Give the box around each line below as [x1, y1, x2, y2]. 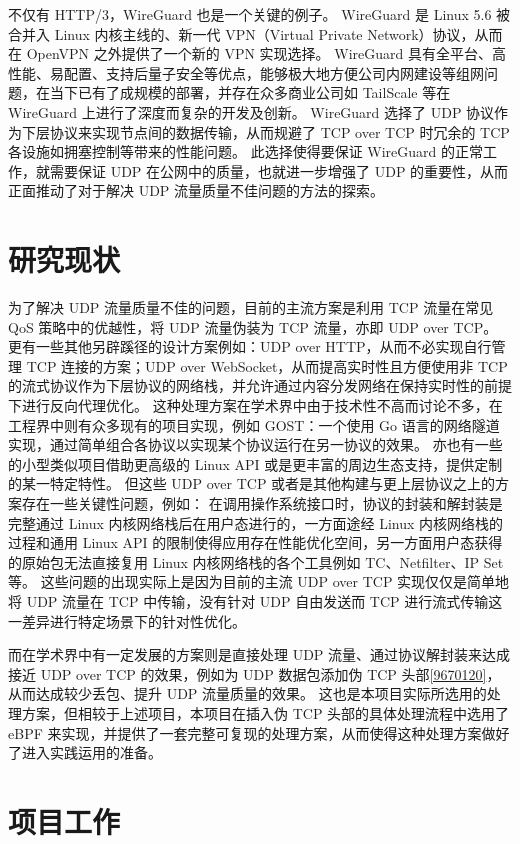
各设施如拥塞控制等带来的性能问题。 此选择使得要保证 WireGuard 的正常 [8, 141, 484, 162]
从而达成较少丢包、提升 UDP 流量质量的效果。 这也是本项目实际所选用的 [8, 683, 487, 704]
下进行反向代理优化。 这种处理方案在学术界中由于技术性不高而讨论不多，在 [8, 395, 503, 416]
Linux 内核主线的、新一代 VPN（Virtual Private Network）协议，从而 [54, 23, 503, 44]
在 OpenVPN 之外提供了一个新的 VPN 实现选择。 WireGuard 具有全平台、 [8, 43, 492, 64]
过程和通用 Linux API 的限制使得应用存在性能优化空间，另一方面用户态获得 [8, 532, 503, 553]
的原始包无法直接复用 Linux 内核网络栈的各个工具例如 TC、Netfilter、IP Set [8, 551, 504, 572]
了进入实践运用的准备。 [8, 742, 162, 763]
